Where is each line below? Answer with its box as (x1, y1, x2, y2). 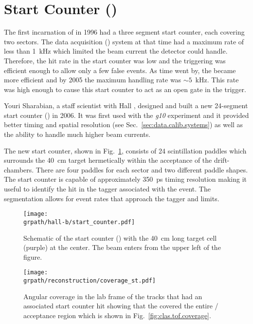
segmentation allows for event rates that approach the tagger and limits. (4, 193, 219, 203)
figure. (23, 251, 42, 262)
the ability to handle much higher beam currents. (4, 129, 151, 139)
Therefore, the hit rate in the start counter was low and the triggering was (4, 55, 226, 65)
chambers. (4, 164, 34, 174)
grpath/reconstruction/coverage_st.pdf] (23, 277, 156, 284)
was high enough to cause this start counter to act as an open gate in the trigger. (4, 84, 246, 94)
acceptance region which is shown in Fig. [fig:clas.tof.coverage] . (23, 310, 211, 320)
